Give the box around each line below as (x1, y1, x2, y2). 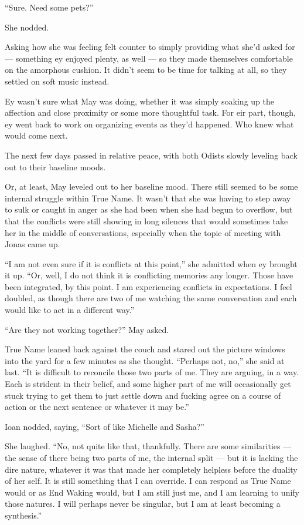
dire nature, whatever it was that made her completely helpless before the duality (5, 463, 298, 475)
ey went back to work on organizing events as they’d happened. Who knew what (5, 117, 294, 130)
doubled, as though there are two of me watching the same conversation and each (5, 292, 297, 304)
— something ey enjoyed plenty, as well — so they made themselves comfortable (5, 52, 293, 64)
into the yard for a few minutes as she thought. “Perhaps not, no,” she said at (5, 354, 285, 366)
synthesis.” (5, 509, 42, 521)
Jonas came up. (5, 238, 60, 250)
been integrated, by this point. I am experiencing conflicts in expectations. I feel (5, 280, 292, 292)
